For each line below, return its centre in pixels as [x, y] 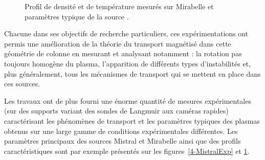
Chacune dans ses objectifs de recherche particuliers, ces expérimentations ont [126, 33]
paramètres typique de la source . [77, 16]
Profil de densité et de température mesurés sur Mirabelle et [119, 6]
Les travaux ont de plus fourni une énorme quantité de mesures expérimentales [128, 100]
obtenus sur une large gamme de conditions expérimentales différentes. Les [121, 131]
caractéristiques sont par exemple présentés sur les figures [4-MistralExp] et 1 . [127, 151]
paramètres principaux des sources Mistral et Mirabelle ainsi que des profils [123, 141]
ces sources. [22, 84]
